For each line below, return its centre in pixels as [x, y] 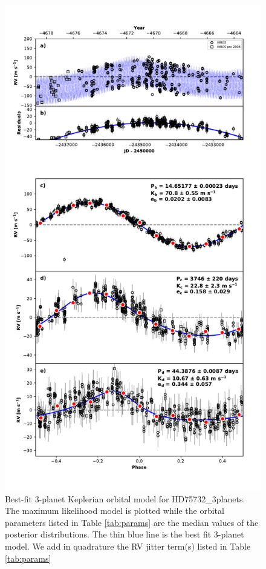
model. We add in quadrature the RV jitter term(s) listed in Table [128, 546]
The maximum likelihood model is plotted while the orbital [115, 511]
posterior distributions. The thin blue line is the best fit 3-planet [125, 534]
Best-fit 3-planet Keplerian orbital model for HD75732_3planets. [125, 498]
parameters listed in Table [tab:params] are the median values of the [132, 522]
